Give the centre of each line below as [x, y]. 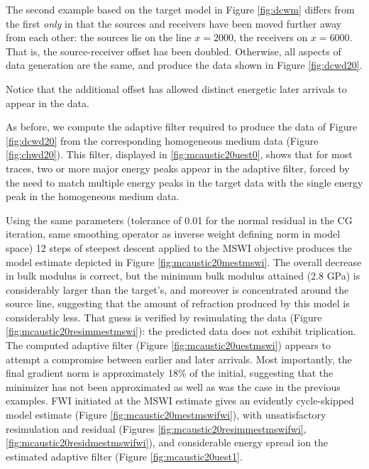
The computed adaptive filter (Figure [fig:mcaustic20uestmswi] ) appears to [168, 345]
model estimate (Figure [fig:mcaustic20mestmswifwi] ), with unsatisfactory [166, 415]
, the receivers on [270, 37]
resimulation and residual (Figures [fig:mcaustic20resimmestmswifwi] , [156, 428]
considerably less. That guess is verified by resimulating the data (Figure [164, 317]
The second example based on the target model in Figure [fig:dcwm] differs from [180, 9]
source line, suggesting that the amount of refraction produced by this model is [178, 303]
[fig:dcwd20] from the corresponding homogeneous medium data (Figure [162, 140]
